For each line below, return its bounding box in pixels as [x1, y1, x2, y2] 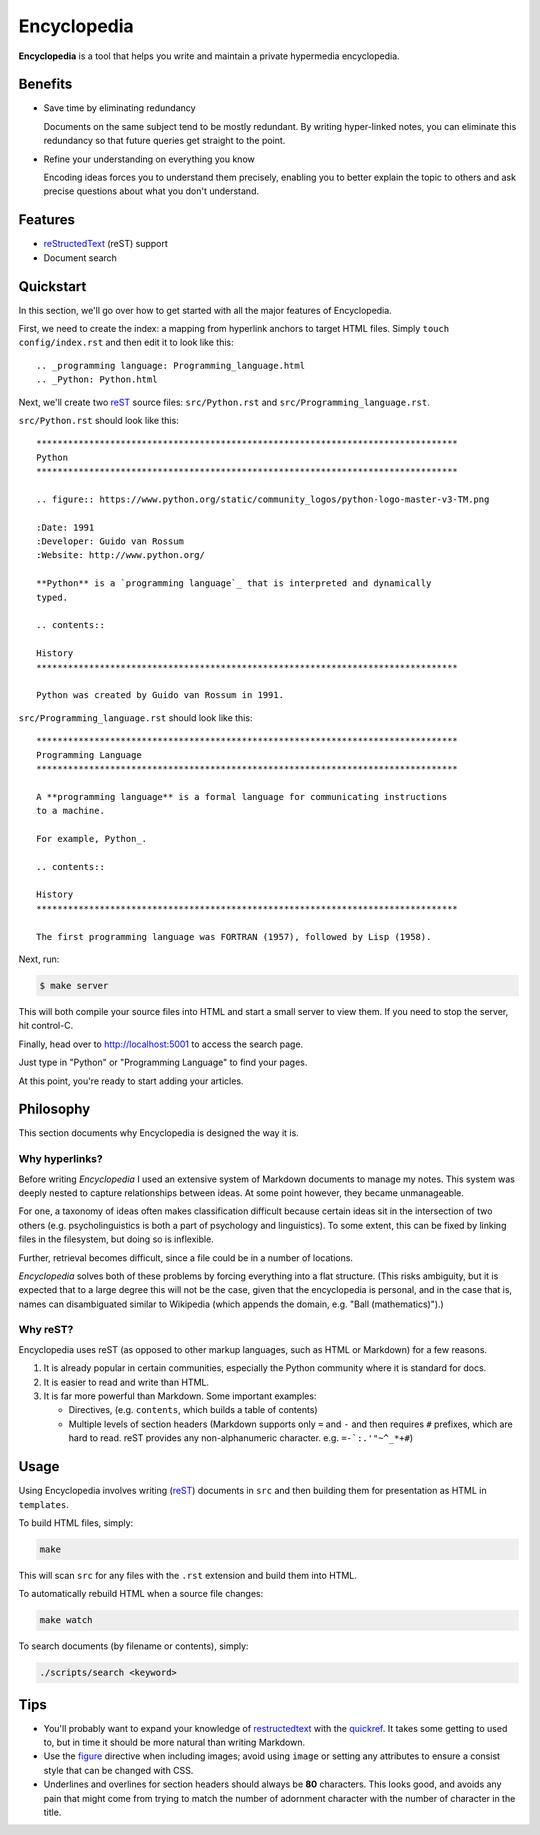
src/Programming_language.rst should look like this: [18, 711, 253, 724]
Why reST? [18, 1323, 74, 1337]
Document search [43, 251, 117, 264]
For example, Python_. [36, 833, 148, 844]
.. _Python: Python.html [36, 374, 158, 385]
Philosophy [18, 1101, 91, 1118]
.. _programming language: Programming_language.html [36, 360, 305, 371]
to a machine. [36, 805, 105, 817]
